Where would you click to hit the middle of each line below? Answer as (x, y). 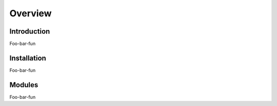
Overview (31, 13)
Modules (24, 85)
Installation (28, 58)
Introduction (30, 31)
